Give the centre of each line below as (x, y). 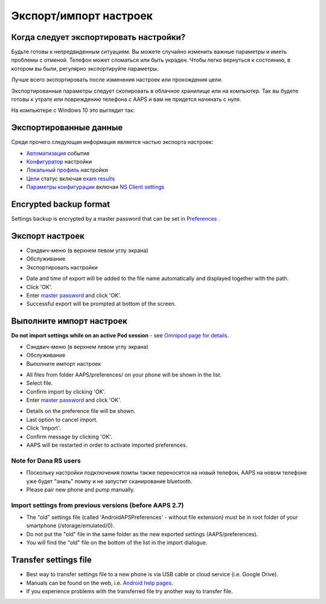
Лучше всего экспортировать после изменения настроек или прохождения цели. (117, 80)
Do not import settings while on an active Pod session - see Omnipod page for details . (120, 336)
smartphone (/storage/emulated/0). (70, 525)
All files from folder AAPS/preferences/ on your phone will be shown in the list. (124, 374)
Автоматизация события (58, 153)
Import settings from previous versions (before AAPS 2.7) (97, 505)
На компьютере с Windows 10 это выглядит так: (73, 110)
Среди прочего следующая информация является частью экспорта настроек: (112, 142)
